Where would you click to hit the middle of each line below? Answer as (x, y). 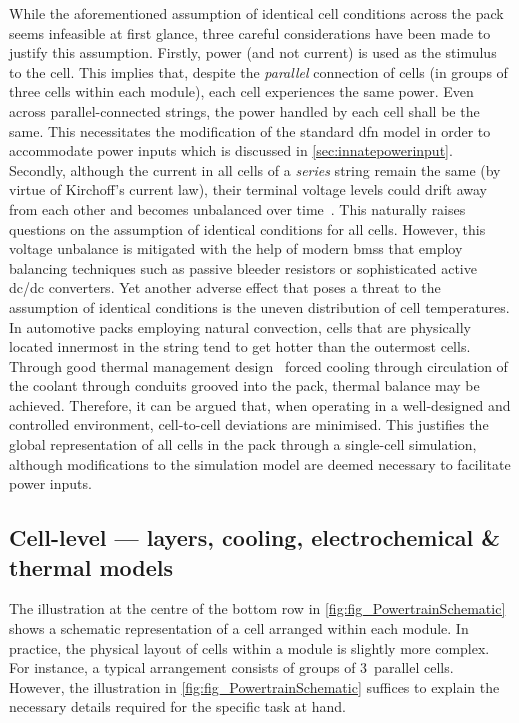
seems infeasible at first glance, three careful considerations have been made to (250, 32)
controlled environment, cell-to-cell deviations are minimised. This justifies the (249, 424)
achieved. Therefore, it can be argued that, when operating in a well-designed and (260, 404)
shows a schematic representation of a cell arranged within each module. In (239, 628)
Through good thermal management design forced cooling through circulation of (258, 365)
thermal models (91, 566)
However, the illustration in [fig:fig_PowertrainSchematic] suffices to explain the (254, 686)
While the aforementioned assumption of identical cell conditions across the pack (256, 13)
